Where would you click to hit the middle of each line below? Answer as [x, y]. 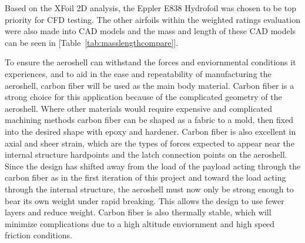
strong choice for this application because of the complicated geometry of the [143, 97]
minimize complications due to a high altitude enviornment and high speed [140, 223]
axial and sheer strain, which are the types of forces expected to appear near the [150, 143]
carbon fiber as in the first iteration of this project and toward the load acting [145, 177]
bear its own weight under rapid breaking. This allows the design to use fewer [145, 200]
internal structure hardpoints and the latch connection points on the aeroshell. [146, 154]
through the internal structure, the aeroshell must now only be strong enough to [149, 189]
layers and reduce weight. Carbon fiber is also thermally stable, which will [138, 212]
